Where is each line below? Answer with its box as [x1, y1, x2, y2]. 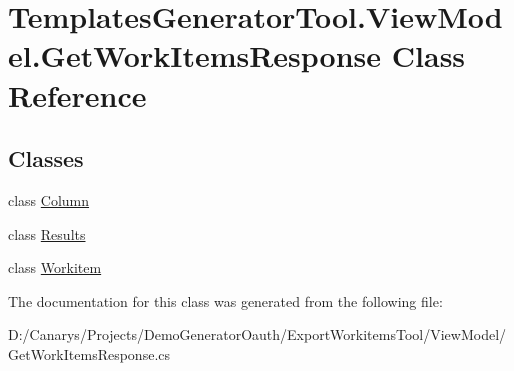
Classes [8, 143, 84, 174]
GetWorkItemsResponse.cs [8, 343, 171, 364]
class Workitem [8, 257, 102, 278]
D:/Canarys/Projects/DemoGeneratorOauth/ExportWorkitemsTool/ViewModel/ [8, 324, 507, 345]
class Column [8, 189, 90, 210]
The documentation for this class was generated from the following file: [8, 290, 443, 311]
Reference [8, 74, 147, 115]
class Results [8, 223, 86, 244]
